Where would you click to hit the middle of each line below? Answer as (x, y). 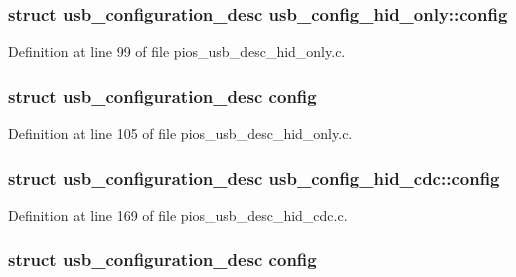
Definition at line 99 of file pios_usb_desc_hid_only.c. (177, 51)
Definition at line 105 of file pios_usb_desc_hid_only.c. (180, 133)
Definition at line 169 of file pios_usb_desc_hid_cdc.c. (178, 214)
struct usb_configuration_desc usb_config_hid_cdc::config (254, 177)
